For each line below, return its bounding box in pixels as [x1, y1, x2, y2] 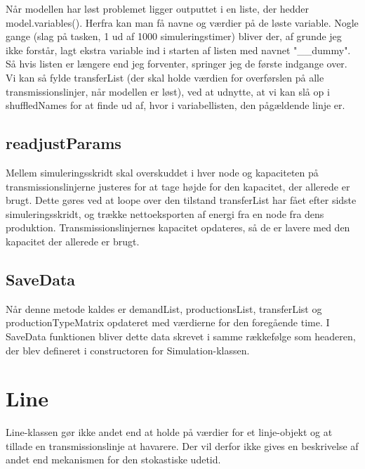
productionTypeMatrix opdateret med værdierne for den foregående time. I [6, 315, 330, 330]
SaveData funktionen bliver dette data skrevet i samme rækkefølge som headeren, [6, 328, 356, 343]
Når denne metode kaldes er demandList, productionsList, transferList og [6, 301, 322, 316]
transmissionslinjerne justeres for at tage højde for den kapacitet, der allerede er [6, 179, 350, 193]
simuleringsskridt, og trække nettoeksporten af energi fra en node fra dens [6, 206, 324, 221]
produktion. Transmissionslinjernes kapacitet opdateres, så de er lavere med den [6, 220, 350, 235]
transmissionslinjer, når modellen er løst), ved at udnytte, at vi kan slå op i [6, 84, 330, 98]
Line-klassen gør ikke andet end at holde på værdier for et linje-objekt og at [6, 425, 333, 439]
